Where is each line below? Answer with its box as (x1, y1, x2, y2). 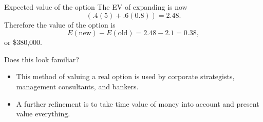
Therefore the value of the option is (4, 19, 116, 30)
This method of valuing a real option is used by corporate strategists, (16, 71, 235, 82)
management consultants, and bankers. (16, 81, 139, 91)
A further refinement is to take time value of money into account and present (16, 98, 259, 109)
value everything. (16, 108, 70, 119)
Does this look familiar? (4, 54, 79, 64)
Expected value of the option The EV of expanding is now (4, 2, 187, 12)
